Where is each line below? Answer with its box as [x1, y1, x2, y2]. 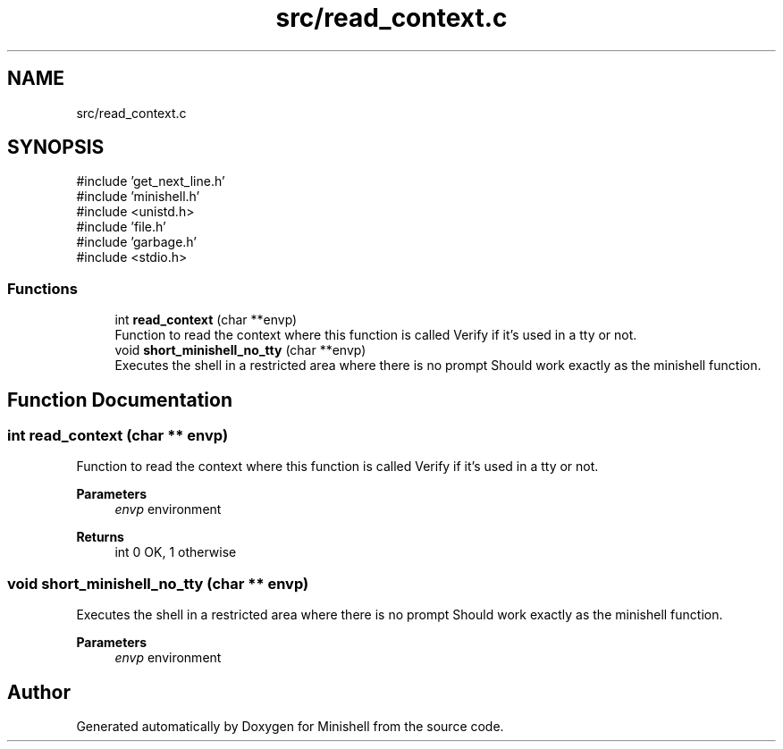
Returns [76, 529, 124, 545]
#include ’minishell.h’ [76, 189, 200, 205]
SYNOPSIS [7, 136, 105, 159]
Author [7, 680, 71, 703]
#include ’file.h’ [76, 219, 166, 235]
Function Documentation [7, 388, 232, 411]
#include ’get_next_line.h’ [76, 173, 225, 189]
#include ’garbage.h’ [76, 234, 197, 250]
